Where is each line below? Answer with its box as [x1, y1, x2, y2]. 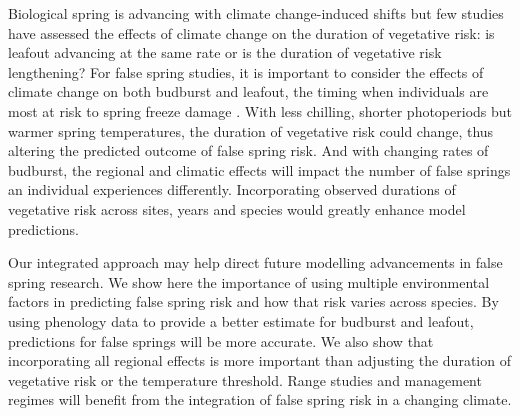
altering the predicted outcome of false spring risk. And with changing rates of [8, 140, 489, 161]
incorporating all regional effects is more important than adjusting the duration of [8, 350, 511, 371]
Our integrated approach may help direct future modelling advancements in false [8, 252, 503, 273]
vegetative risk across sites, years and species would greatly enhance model [8, 198, 466, 219]
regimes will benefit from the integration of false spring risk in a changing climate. [8, 389, 512, 410]
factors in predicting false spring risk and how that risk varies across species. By [8, 291, 499, 312]
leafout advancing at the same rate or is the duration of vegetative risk [8, 42, 442, 63]
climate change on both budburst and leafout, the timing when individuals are [8, 81, 489, 102]
